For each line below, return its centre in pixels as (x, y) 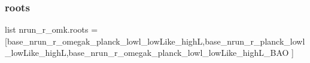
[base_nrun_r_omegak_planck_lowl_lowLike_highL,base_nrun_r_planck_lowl (155, 41)
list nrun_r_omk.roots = (51, 29)
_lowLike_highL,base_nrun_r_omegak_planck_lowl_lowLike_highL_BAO (147, 53)
